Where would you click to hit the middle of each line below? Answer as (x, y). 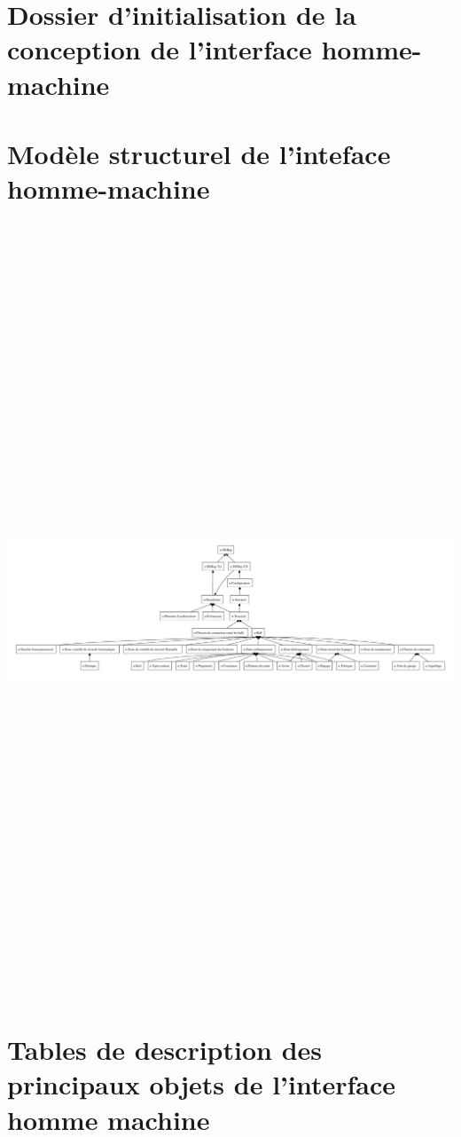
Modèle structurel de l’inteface (199, 153)
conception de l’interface (160, 49)
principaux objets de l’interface (202, 1084)
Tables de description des (165, 1050)
